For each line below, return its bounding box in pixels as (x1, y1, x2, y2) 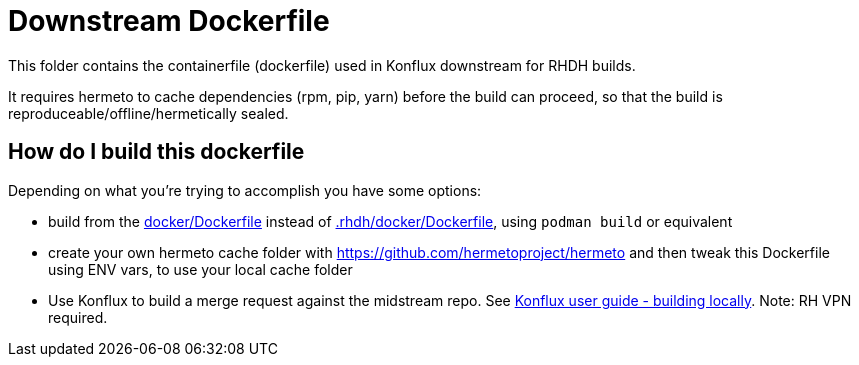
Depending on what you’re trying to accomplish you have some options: (8, 181, 482, 199)
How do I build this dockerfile (8, 139, 305, 165)
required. (48, 308, 108, 326)
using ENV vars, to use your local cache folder (48, 260, 353, 278)
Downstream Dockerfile (8, 4, 330, 38)
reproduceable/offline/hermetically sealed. (8, 104, 289, 122)
